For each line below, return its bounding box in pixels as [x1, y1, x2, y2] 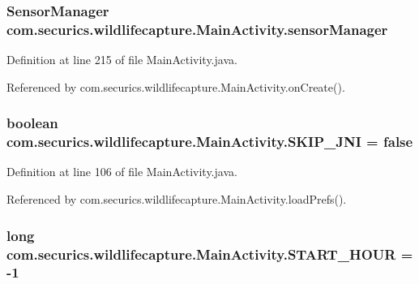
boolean [6, 113, 58, 133]
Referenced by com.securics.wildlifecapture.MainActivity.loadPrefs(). [6, 191, 347, 208]
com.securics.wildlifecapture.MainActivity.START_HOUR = [6, 243, 413, 264]
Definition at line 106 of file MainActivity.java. [6, 163, 237, 180]
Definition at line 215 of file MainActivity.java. [6, 51, 237, 68]
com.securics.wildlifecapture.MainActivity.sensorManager [6, 19, 388, 39]
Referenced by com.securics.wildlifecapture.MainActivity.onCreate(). [6, 78, 345, 95]
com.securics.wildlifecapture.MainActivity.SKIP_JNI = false [6, 131, 413, 152]
